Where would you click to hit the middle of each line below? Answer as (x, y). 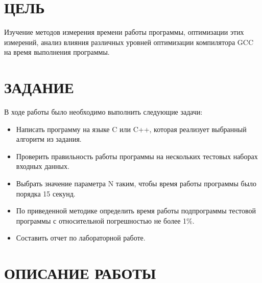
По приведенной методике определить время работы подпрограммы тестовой (136, 211)
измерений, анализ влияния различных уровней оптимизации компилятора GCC (129, 42)
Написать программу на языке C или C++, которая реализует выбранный (131, 129)
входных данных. (43, 166)
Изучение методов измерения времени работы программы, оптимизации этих (124, 32)
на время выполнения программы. (57, 52)
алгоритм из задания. (49, 139)
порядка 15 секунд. (46, 193)
